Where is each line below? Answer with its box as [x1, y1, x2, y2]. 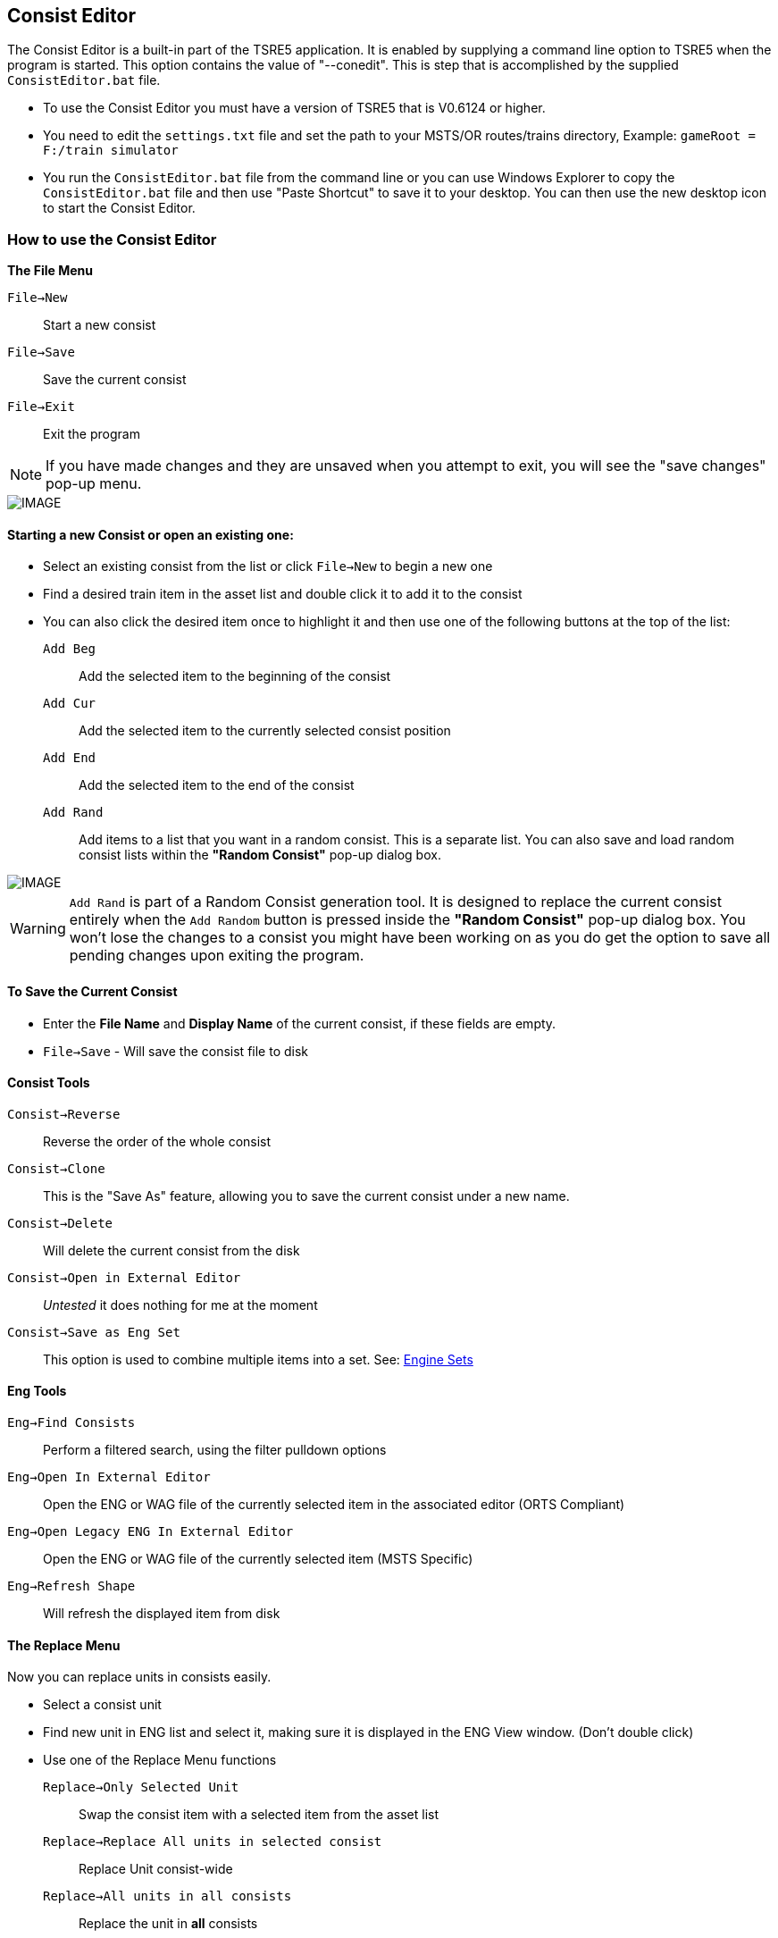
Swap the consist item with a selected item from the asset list [79, 1807, 439, 1823]
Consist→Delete [7, 1215, 113, 1230]
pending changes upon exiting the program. [69, 946, 364, 965]
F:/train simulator [43, 143, 179, 158]
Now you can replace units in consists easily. [7, 1669, 272, 1685]
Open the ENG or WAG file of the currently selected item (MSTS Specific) [43, 1551, 473, 1567]
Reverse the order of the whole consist [43, 1133, 272, 1149]
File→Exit [7, 399, 75, 415]
